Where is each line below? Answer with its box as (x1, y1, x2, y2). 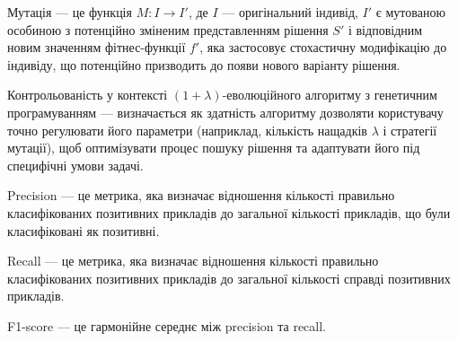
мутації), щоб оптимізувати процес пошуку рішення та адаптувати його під (7, 138, 420, 157)
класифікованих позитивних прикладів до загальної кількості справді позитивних (7, 268, 451, 287)
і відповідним (348, 20, 423, 39)
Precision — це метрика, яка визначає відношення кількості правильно (7, 186, 395, 205)
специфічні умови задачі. (7, 155, 144, 174)
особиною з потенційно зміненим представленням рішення (7, 20, 329, 39)
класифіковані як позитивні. (7, 221, 160, 240)
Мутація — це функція (7, 3, 132, 21)
